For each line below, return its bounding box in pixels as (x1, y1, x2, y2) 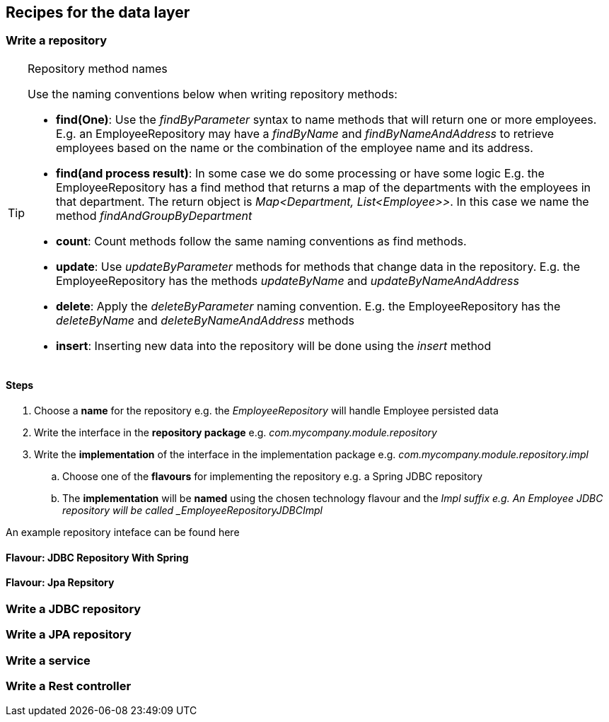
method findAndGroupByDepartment (56, 208, 253, 223)
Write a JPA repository (6, 627, 132, 642)
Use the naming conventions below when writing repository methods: (28, 86, 398, 101)
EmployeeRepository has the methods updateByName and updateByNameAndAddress (56, 273, 519, 288)
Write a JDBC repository (6, 601, 141, 616)
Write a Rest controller (6, 678, 132, 693)
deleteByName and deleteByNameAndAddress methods (56, 313, 354, 327)
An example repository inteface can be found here (6, 526, 240, 539)
